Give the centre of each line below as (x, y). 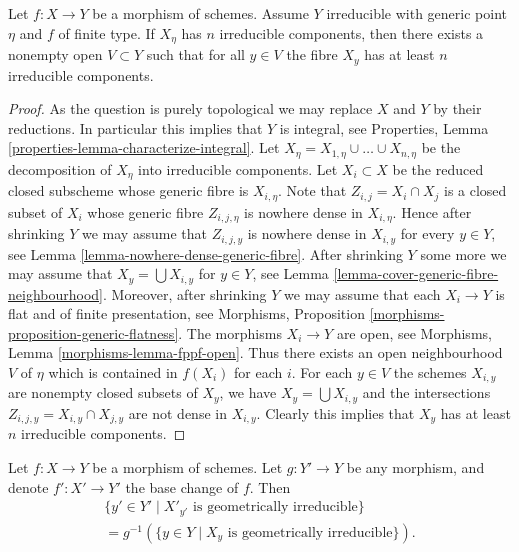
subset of (35, 211)
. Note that (312, 190)
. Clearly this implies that (335, 412)
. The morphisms (230, 332)
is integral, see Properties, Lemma (384, 127)
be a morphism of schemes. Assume (200, 13)
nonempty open (55, 54)
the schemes (430, 371)
